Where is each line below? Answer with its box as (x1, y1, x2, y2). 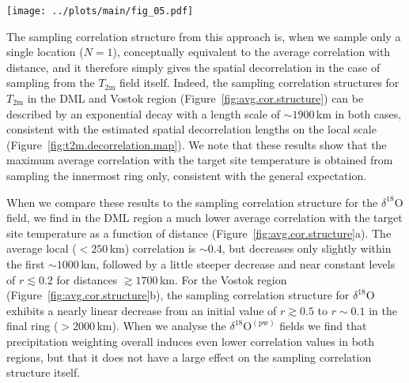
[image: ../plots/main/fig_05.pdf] (6, 6, 194, 17)
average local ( (6, 240, 77, 257)
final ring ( (6, 317, 59, 334)
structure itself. (6, 364, 81, 381)
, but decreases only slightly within (222, 240, 392, 257)
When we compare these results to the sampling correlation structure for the (6, 193, 378, 210)
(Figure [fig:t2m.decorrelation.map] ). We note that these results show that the (6, 136, 387, 152)
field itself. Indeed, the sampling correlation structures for (119, 74, 400, 91)
